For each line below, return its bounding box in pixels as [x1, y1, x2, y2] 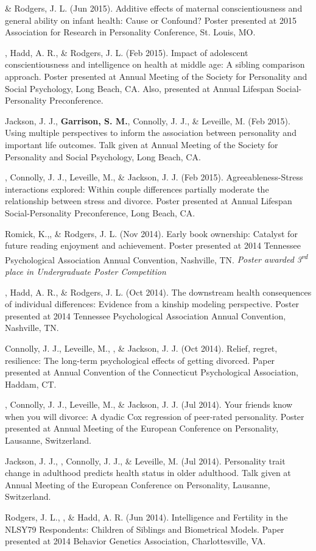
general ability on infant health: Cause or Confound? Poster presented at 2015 [5, 13, 297, 26]
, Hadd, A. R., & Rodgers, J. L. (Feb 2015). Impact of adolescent [5, 46, 248, 59]
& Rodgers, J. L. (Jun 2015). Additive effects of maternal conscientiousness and [5, 2, 303, 14]
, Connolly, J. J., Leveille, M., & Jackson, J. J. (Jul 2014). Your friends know [5, 398, 293, 411]
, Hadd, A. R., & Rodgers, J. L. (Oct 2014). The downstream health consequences [5, 285, 312, 298]
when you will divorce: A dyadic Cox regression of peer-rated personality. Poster [5, 410, 304, 422]
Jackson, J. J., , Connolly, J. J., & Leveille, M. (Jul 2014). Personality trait [5, 454, 286, 467]
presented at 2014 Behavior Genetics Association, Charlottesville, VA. [5, 535, 266, 547]
